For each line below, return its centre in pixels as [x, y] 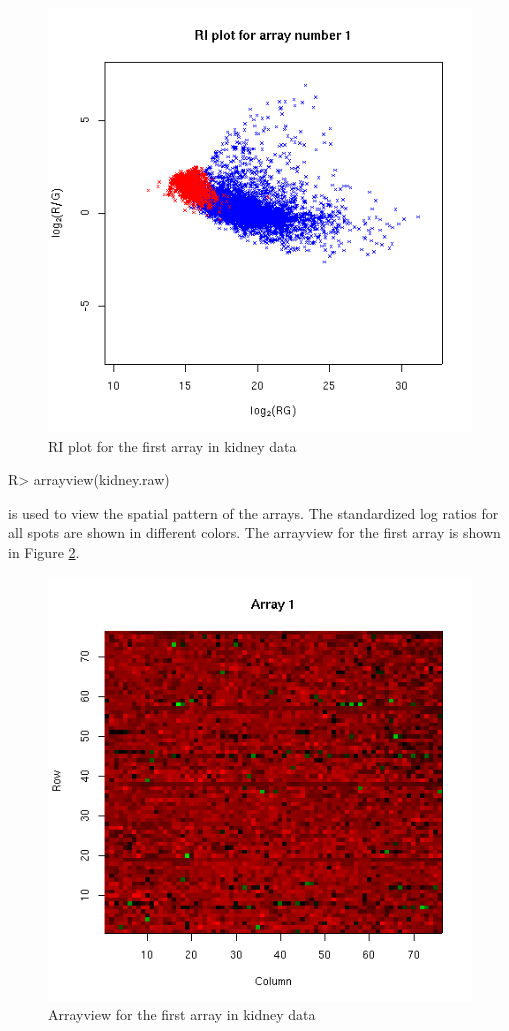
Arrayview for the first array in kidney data [182, 1014]
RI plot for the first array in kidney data [172, 445]
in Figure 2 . [44, 551]
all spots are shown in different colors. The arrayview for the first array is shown [254, 532]
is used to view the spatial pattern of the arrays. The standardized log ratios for [253, 512]
